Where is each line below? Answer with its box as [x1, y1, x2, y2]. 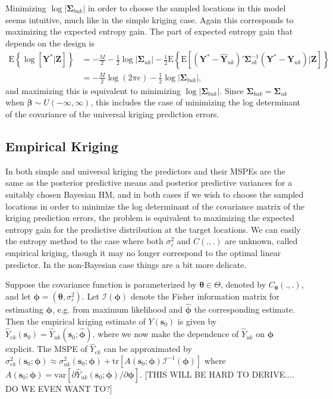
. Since [219, 84, 244, 96]
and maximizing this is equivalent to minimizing [5, 84, 181, 96]
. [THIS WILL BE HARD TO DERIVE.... [139, 367, 294, 380]
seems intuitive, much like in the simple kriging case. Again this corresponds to [5, 13, 294, 26]
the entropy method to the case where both [5, 235, 164, 247]
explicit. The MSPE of [5, 342, 87, 355]
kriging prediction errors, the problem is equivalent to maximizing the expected [5, 211, 295, 224]
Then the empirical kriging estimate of [5, 314, 146, 327]
